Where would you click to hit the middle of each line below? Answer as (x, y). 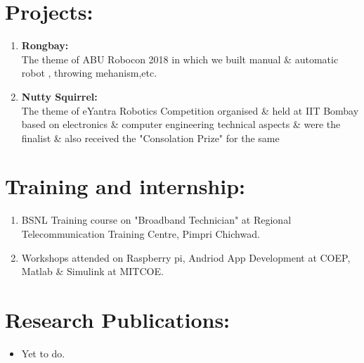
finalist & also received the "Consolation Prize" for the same (150, 138)
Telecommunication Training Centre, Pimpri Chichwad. (141, 234)
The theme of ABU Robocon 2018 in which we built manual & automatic (180, 59)
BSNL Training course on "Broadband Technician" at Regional (156, 220)
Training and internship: (125, 186)
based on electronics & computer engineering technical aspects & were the (181, 124)
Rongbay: (45, 45)
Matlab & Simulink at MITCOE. (92, 271)
